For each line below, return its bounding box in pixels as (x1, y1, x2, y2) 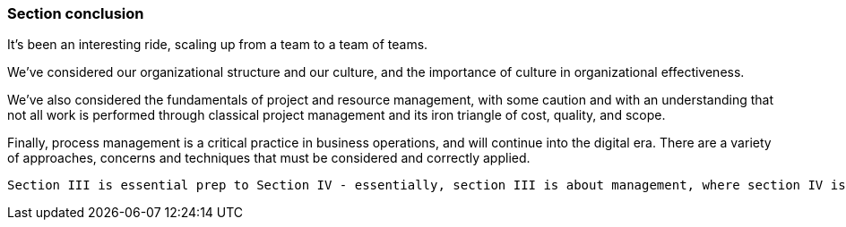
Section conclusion (7, 4, 144, 22)
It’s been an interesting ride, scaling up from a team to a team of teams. (7, 37, 428, 53)
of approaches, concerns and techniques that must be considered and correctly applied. (7, 150, 531, 166)
